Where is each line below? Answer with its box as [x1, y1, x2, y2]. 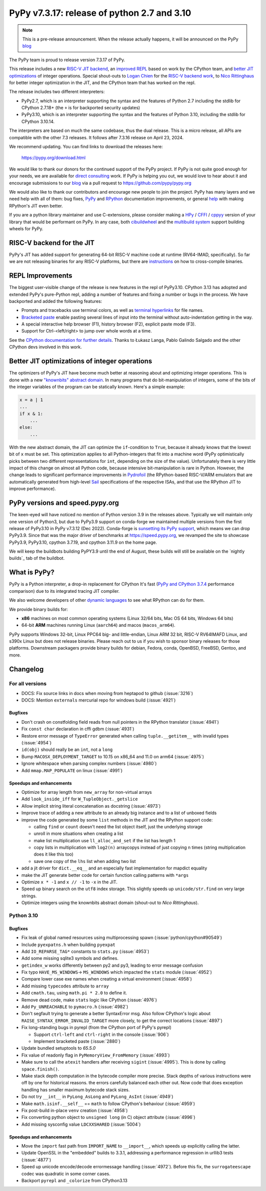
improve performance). [9, 486, 56, 492]
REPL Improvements [9, 272, 72, 280]
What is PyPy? [9, 568, 55, 576]
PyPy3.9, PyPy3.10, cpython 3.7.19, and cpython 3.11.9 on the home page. [9, 539, 157, 545]
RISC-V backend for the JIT [9, 239, 95, 247]
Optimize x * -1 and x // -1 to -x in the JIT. [21, 879, 118, 885]
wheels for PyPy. [9, 225, 44, 232]
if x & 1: [19, 411, 43, 416]
